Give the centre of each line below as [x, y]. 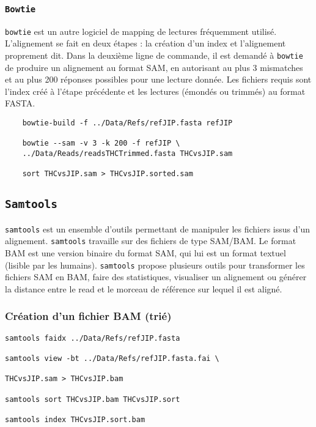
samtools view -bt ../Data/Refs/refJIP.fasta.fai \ [112, 359]
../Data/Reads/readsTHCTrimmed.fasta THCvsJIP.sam [127, 154]
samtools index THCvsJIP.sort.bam [75, 420]
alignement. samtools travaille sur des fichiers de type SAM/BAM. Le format [151, 241]
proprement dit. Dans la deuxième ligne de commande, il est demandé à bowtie [154, 55]
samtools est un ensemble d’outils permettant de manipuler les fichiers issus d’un [157, 228]
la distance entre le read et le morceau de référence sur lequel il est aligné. [144, 288]
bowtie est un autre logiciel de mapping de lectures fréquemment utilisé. [141, 31]
